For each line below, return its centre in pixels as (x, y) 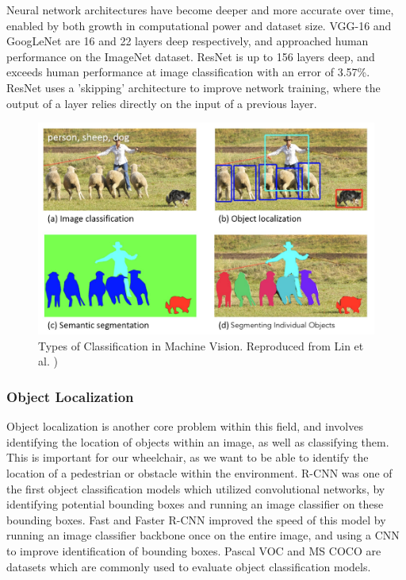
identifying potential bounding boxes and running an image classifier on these (195, 504)
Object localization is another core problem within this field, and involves (185, 426)
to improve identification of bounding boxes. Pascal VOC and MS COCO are (194, 550)
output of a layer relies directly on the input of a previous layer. (162, 103)
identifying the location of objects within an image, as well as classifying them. (198, 441)
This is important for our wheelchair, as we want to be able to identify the (188, 457)
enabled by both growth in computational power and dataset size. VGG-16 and (199, 25)
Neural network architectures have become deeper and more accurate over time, (200, 10)
